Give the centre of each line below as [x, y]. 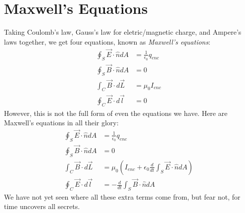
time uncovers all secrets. [42, 206]
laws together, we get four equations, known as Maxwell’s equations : [107, 41]
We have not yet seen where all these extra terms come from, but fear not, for [122, 196]
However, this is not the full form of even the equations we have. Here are [116, 113]
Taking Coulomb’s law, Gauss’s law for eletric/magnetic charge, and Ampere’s [123, 32]
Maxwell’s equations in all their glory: [61, 123]
